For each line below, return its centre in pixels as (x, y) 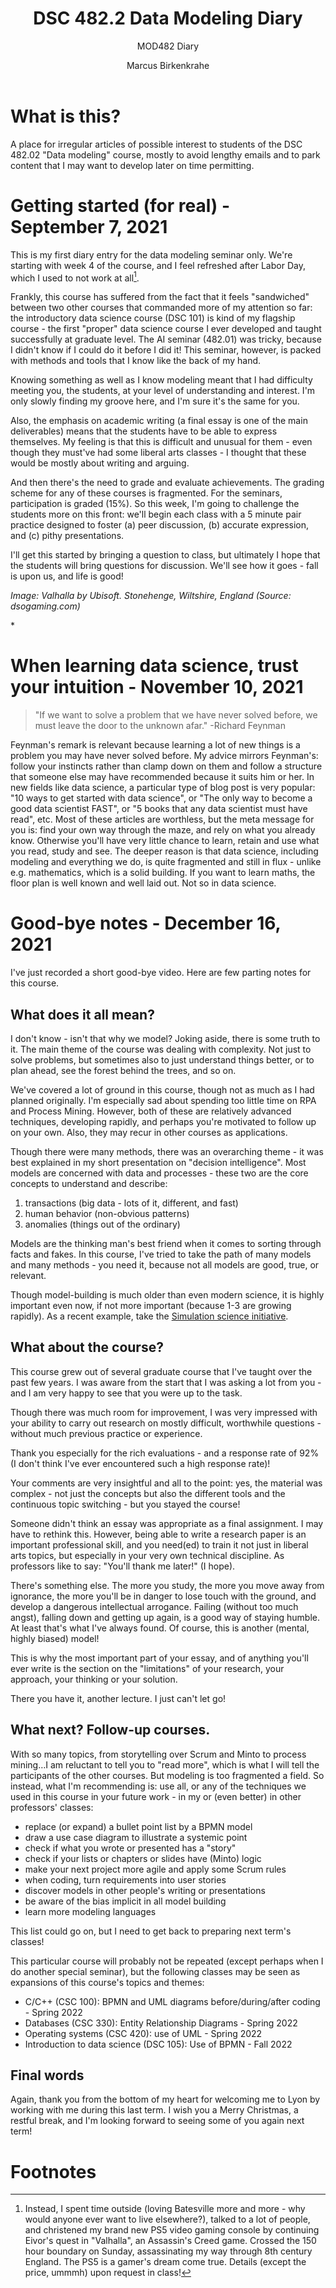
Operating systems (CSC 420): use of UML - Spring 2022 (143, 2033)
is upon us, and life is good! (67, 576)
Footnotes (53, 2171)
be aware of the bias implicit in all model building (125, 1901)
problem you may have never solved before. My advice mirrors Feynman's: (164, 756)
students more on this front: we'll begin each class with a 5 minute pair (156, 514)
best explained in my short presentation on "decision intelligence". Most (158, 1162)
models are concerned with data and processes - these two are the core (159, 1173)
